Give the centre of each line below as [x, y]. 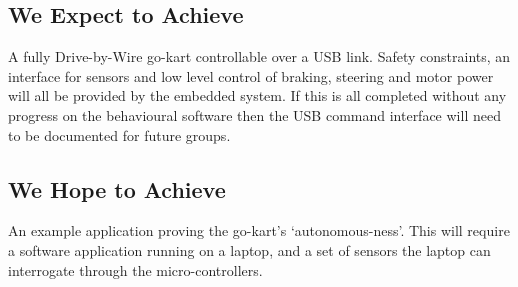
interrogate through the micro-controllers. [135, 269]
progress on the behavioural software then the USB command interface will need [254, 114]
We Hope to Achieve [117, 188]
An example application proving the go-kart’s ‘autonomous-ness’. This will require [259, 230]
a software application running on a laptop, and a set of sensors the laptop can [249, 249]
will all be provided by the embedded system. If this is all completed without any [257, 95]
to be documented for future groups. [119, 134]
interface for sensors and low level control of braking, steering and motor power [251, 75]
